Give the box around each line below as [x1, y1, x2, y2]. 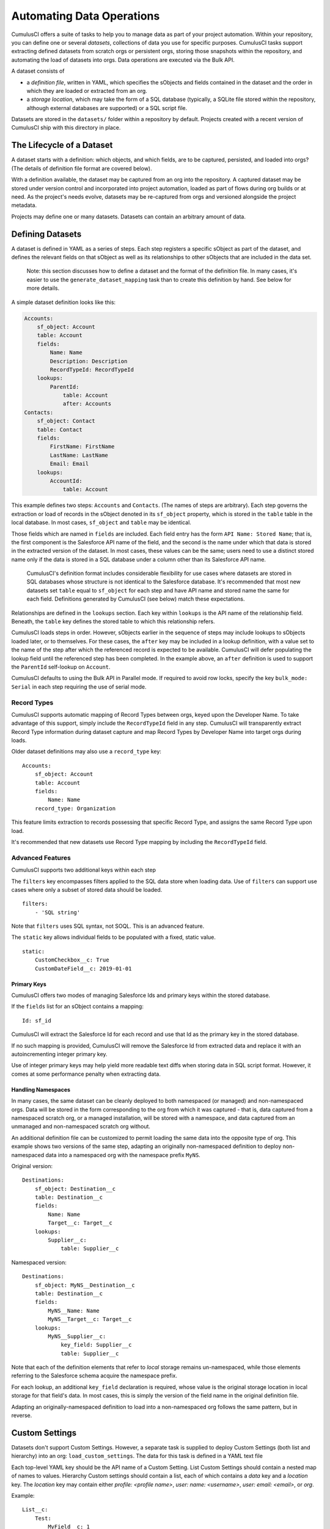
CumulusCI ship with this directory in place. [11, 124, 121, 131]
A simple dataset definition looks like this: [11, 298, 116, 306]
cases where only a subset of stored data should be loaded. [11, 886, 163, 893]
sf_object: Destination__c [34, 1185, 116, 1192]
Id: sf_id [22, 1017, 51, 1024]
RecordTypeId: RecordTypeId [50, 366, 134, 373]
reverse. [11, 1412, 32, 1419]
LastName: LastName [50, 451, 108, 459]
